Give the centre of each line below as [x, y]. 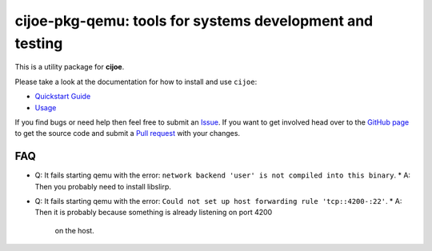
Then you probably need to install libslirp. [103, 186]
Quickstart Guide [63, 97]
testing [39, 43]
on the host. [75, 230]
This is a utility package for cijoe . [70, 67]
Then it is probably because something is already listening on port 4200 [154, 213]
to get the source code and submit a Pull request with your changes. [127, 133]
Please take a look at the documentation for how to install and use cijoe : [136, 82]
